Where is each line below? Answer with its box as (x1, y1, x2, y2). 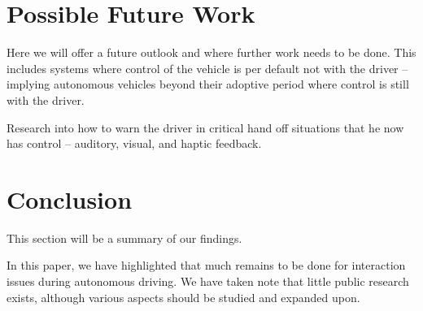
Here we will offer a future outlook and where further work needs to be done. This (7, 44, 416, 61)
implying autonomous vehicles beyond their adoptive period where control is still (7, 76, 409, 93)
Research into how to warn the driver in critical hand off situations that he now (7, 119, 404, 136)
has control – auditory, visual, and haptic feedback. (7, 135, 262, 152)
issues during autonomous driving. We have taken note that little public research (7, 273, 409, 289)
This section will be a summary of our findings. (7, 229, 242, 246)
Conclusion (7, 182, 133, 215)
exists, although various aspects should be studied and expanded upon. (7, 288, 360, 305)
